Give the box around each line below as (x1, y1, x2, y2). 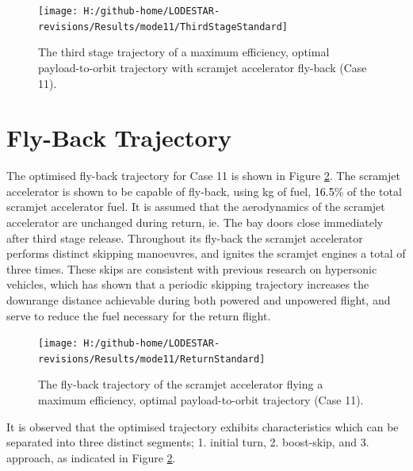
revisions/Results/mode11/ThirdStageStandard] (38, 21, 288, 33)
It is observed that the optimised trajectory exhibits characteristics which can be (6, 418, 399, 435)
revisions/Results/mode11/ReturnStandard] (38, 353, 266, 365)
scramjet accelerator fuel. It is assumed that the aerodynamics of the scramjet (6, 198, 385, 215)
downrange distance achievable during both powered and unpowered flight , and (6, 291, 391, 308)
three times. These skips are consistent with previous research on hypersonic (6, 260, 377, 277)
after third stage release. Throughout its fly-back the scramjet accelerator (6, 229, 363, 246)
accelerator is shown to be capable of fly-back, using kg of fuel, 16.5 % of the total (6, 182, 402, 199)
